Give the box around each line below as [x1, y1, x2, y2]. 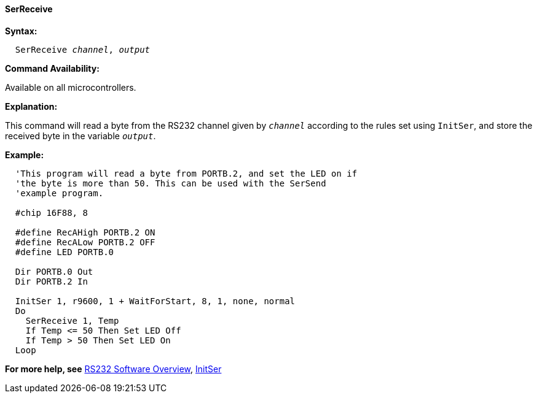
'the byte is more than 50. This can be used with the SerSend [15, 178, 326, 188]
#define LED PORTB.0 [15, 247, 114, 257]
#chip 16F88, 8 [15, 207, 88, 218]
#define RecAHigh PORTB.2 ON [15, 227, 155, 237]
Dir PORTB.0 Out [15, 266, 93, 277]
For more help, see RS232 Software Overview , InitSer [5, 363, 222, 374]
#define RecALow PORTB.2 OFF [15, 237, 155, 247]
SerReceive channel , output [15, 44, 151, 55]
